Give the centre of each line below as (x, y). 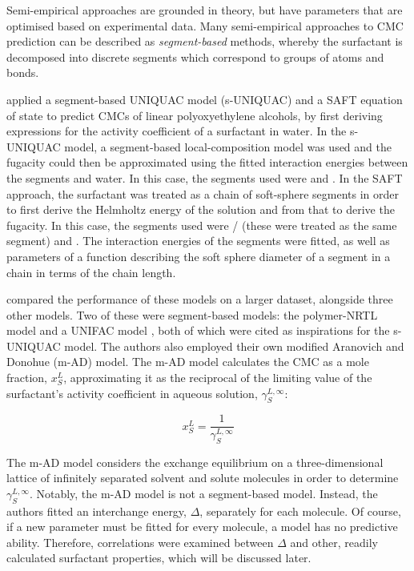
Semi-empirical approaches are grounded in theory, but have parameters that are (205, 10)
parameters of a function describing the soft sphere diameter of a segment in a (199, 256)
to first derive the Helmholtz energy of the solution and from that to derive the (201, 209)
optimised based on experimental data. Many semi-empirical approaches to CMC (205, 25)
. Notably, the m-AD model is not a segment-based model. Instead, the (203, 493)
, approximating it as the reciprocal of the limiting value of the (218, 378)
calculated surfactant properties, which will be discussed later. (159, 558)
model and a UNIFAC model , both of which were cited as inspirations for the (198, 330)
